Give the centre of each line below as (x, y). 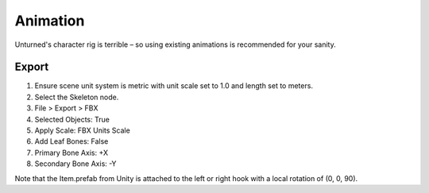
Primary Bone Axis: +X (71, 152)
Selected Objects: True (72, 119)
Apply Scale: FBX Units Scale (82, 130)
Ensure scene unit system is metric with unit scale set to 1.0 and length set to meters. (174, 86)
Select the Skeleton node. (77, 97)
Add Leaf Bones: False (71, 141)
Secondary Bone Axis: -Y (75, 164)
